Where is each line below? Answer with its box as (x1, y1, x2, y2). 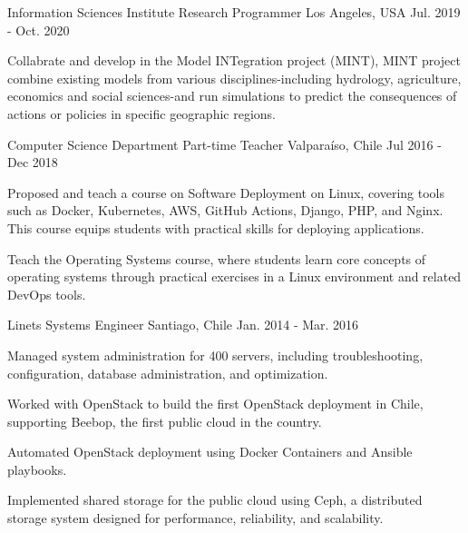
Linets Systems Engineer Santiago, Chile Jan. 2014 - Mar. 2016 (7, 315, 359, 334)
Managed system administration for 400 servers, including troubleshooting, (7, 345, 424, 364)
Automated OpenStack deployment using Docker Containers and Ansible (7, 442, 413, 461)
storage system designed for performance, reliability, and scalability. (7, 508, 384, 528)
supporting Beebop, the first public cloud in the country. (7, 411, 322, 430)
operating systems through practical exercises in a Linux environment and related (7, 267, 462, 286)
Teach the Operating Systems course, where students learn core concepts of (7, 249, 426, 268)
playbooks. (7, 459, 67, 479)
